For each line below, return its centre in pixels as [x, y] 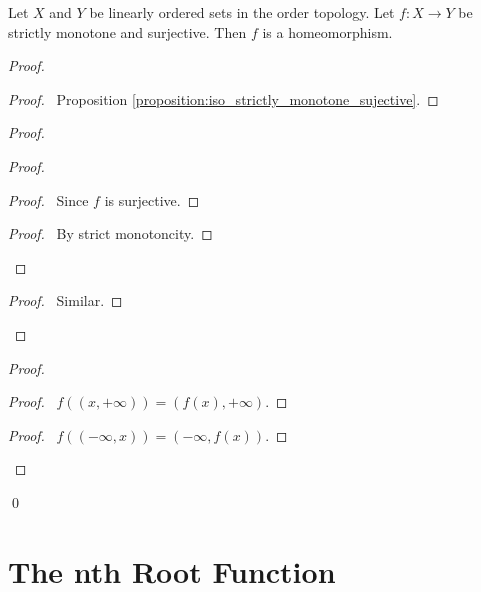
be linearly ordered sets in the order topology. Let [242, 12]
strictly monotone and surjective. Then [127, 31]
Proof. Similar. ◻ [65, 300]
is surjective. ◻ [152, 199]
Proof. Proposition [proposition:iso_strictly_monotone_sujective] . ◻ [223, 98]
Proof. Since [48, 199]
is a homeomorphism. [327, 31]
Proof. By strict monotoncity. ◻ [110, 233]
